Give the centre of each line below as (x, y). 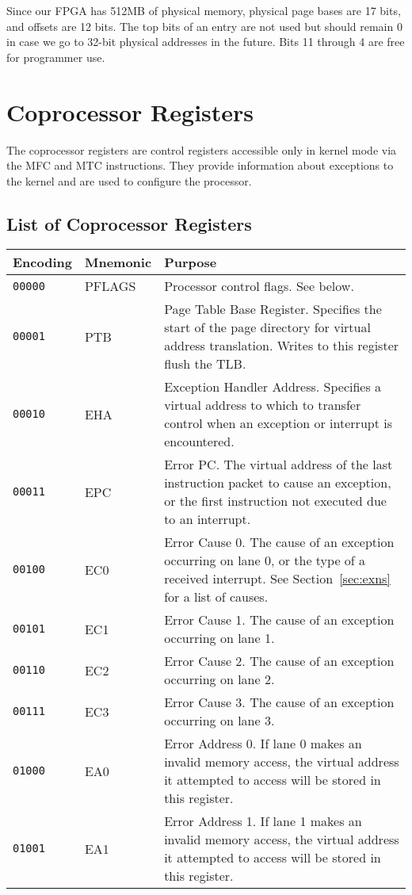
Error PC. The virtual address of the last (278, 465)
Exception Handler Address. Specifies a (273, 387)
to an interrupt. (208, 519)
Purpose (191, 262)
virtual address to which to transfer (263, 405)
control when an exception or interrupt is (278, 423)
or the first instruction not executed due (275, 501)
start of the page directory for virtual (267, 327)
